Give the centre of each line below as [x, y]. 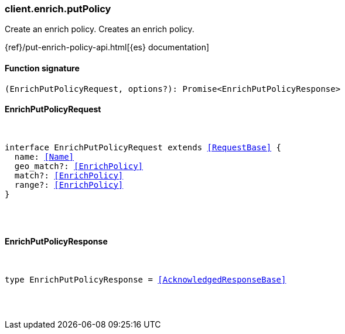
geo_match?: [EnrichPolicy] [79, 166]
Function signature [42, 68]
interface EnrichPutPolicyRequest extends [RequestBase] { [143, 147]
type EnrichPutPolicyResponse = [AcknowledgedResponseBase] [146, 280]
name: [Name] [44, 156]
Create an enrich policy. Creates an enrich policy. [100, 29]
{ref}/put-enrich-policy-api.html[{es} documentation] [107, 47]
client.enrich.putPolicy [58, 9]
